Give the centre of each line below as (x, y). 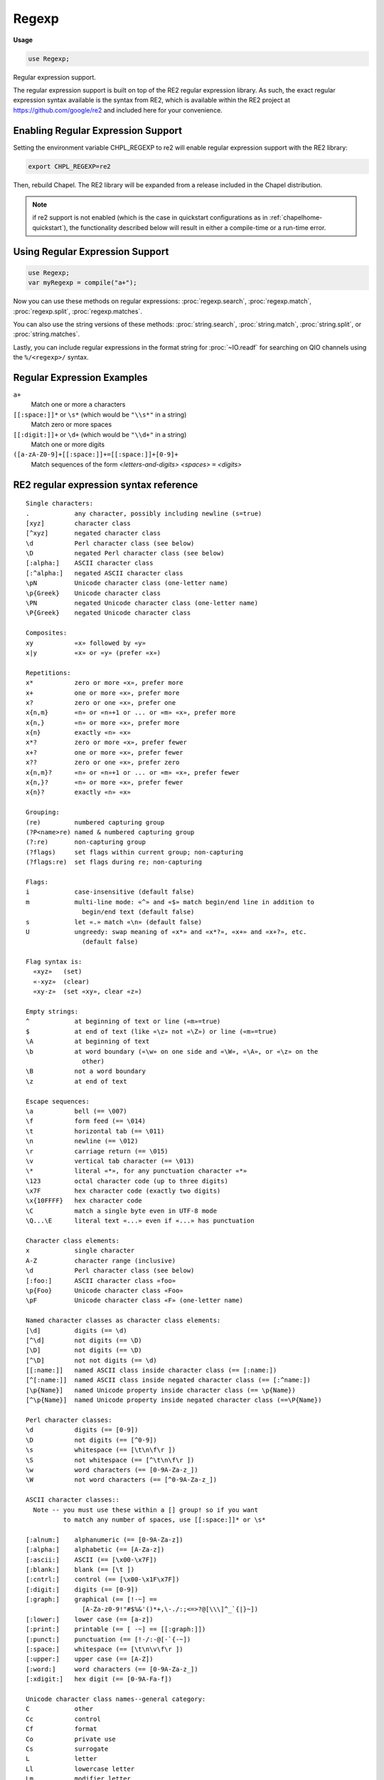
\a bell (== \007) (76, 1111)
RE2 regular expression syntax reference (106, 485)
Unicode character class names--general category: (116, 1699)
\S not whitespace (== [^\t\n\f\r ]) (110, 1460)
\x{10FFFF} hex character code (84, 1201)
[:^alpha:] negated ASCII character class (105, 573)
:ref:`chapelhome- (296, 218)
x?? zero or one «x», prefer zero (103, 763)
